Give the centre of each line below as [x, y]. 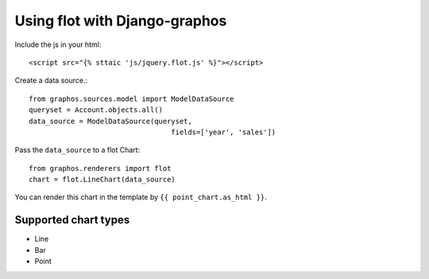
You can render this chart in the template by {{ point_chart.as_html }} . [141, 197]
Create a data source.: [51, 80]
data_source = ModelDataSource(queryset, [110, 121]
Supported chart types [72, 220]
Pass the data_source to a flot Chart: [77, 150]
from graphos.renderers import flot [100, 168]
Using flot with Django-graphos [121, 21]
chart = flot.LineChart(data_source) [102, 180]
